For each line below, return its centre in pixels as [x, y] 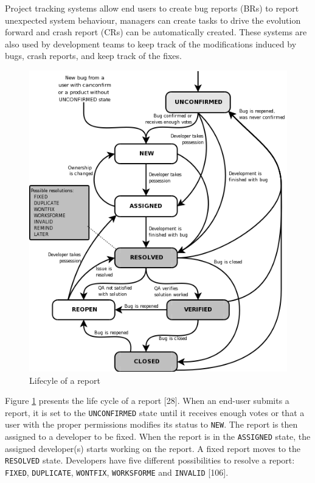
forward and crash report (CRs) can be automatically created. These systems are [156, 32]
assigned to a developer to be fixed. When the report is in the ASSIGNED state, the [158, 436]
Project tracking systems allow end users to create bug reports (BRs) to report [152, 8]
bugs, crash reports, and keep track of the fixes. [93, 56]
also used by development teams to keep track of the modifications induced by [151, 43]
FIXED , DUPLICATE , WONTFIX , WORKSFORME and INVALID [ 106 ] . [117, 472]
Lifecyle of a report [65, 380]
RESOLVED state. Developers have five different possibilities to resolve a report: [150, 460]
